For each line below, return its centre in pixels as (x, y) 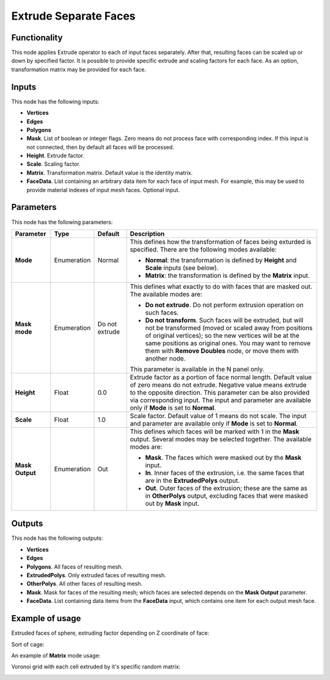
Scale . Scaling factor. (53, 164)
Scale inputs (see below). (182, 267)
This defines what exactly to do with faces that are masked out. (221, 286)
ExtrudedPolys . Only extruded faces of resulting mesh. (96, 575)
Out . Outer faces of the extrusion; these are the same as (226, 488)
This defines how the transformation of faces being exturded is (221, 242)
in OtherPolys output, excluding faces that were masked (226, 496)
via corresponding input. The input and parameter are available (221, 400)
